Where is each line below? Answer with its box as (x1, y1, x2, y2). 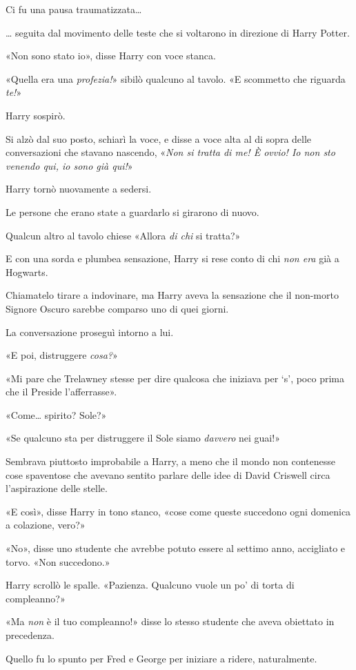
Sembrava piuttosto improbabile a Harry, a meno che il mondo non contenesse (6, 454, 335, 469)
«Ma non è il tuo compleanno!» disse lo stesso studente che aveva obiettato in (6, 614, 335, 629)
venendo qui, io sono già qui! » (6, 158, 133, 173)
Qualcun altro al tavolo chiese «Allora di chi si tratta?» (6, 228, 241, 242)
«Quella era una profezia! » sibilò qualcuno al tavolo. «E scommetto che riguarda (6, 71, 346, 86)
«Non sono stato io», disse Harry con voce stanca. (6, 48, 216, 63)
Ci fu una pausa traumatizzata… (6, 2, 142, 16)
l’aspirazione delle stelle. (6, 481, 108, 495)
